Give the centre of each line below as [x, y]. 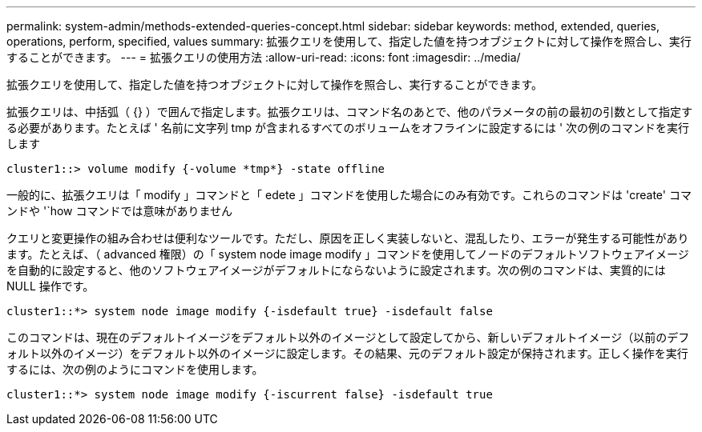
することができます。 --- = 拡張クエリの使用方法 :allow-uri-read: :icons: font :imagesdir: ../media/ [264, 57]
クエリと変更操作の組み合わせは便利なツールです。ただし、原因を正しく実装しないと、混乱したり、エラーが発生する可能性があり [348, 238]
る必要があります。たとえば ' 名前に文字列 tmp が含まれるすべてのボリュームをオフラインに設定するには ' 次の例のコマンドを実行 [348, 128]
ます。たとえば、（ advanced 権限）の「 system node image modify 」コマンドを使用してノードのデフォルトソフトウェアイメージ [348, 254]
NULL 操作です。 [50, 286]
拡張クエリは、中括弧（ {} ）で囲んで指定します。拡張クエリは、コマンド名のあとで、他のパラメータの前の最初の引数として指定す [349, 112]
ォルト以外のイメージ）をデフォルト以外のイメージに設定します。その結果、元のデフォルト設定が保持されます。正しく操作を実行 [347, 353]
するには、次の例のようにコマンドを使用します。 [135, 369]
